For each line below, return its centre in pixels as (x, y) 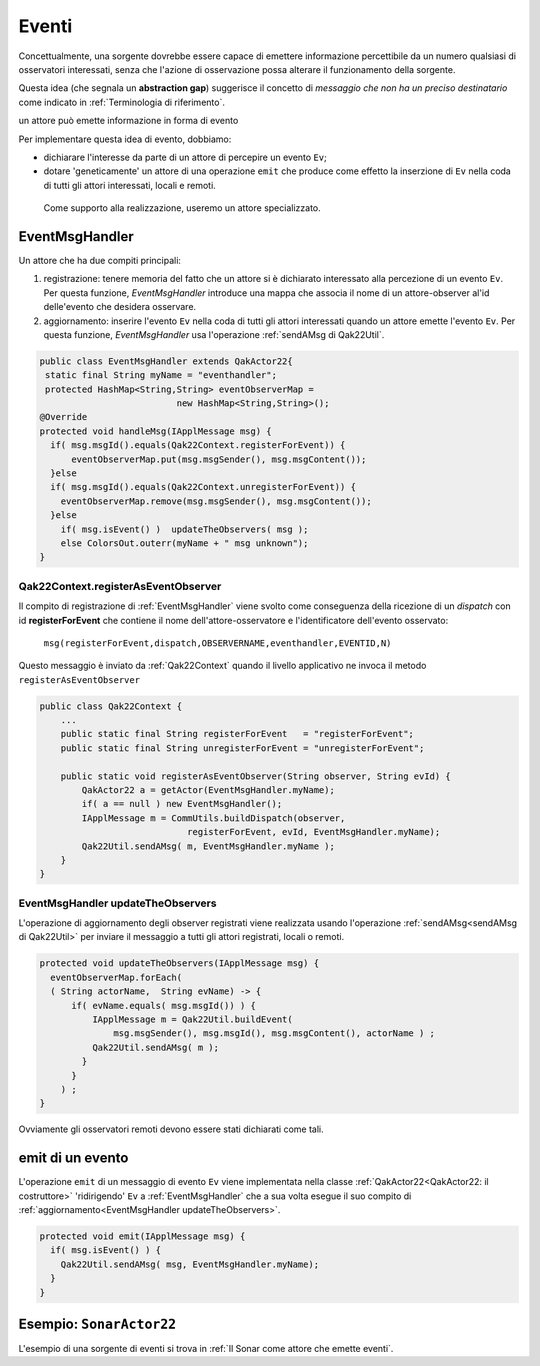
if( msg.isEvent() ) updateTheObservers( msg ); (184, 529)
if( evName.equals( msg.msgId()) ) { (164, 1005)
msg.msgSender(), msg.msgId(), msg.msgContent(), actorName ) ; (274, 1033)
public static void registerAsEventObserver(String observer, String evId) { (256, 776)
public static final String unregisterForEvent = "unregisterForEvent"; (242, 748)
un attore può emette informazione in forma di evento (128, 121)
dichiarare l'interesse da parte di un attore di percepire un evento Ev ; (185, 157)
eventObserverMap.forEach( (116, 977)
